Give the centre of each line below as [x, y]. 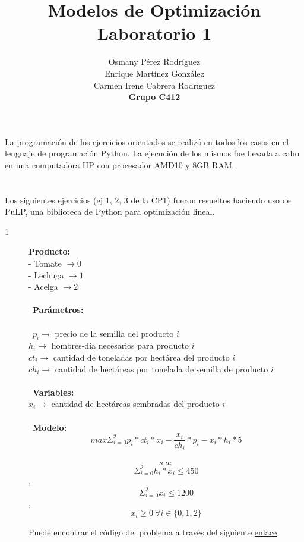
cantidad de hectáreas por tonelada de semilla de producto [161, 369]
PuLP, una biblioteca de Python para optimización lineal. [110, 212]
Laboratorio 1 [154, 33]
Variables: [53, 392]
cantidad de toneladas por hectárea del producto [141, 357]
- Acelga [43, 286]
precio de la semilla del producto [114, 333]
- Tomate [45, 263]
